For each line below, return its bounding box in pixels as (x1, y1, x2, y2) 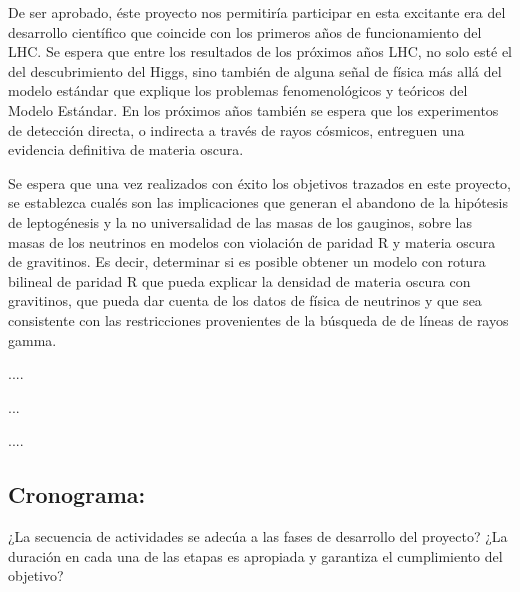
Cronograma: (8, 479, 146, 510)
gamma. (8, 329, 57, 350)
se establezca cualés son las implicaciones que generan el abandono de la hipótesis (8, 192, 508, 213)
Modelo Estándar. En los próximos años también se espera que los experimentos (8, 99, 499, 120)
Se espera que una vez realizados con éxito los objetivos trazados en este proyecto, (8, 172, 511, 193)
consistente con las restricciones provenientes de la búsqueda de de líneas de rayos (8, 309, 509, 330)
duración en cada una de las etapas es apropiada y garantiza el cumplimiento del (8, 545, 503, 566)
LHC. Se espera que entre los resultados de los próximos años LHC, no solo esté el (8, 41, 512, 62)
